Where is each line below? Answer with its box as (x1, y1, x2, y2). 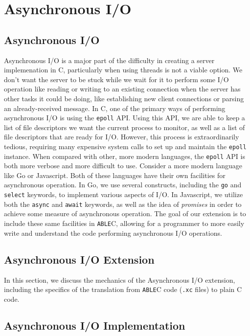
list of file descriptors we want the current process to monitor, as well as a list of (4, 122, 245, 132)
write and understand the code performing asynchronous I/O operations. (4, 227, 222, 238)
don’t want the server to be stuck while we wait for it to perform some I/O (4, 74, 229, 84)
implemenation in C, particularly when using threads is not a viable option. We (4, 65, 243, 75)
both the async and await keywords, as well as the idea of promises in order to (4, 199, 242, 209)
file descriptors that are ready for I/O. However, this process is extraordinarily (4, 132, 239, 142)
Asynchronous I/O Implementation (4, 317, 185, 333)
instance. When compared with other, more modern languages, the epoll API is (4, 151, 245, 161)
